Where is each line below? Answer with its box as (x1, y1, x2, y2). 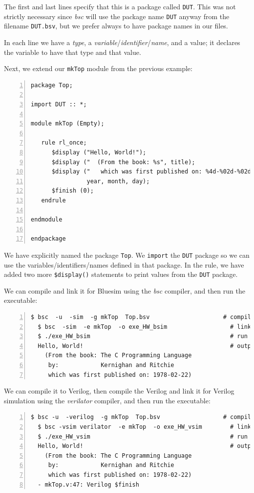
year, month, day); (86, 177, 150, 185)
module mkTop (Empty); (31, 120, 105, 127)
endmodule (31, 216, 63, 223)
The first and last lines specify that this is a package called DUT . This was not (4, 1, 236, 11)
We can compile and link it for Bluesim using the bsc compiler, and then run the (4, 285, 245, 296)
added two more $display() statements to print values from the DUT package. (4, 269, 238, 279)
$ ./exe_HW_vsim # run (38, 433, 248, 440)
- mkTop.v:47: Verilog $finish (38, 481, 139, 488)
